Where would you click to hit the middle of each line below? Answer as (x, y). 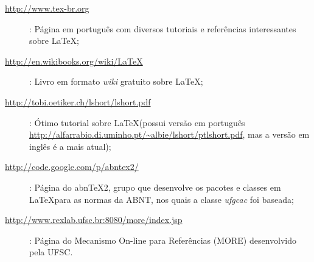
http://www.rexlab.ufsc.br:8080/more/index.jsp (94, 220)
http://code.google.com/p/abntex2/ (72, 167)
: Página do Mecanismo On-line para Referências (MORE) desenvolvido (163, 240)
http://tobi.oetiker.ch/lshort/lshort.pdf (78, 101)
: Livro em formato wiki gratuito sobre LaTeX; (116, 81)
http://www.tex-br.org (47, 8)
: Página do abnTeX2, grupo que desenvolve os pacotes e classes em (155, 187)
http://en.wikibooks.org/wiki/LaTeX (74, 61)
